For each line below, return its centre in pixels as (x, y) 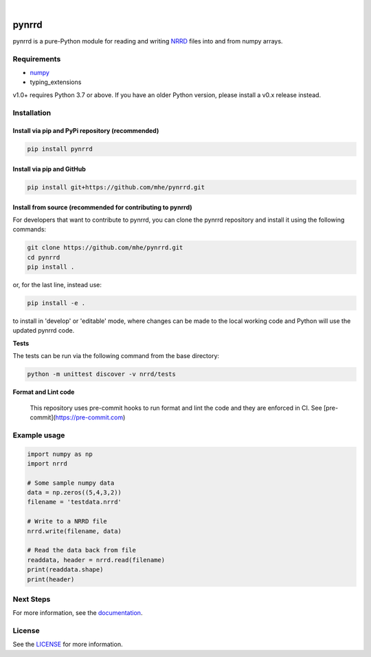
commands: (30, 229)
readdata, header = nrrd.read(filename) (96, 560)
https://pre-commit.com (89, 417)
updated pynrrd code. (44, 331)
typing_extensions (56, 82)
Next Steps (32, 599)
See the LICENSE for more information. (68, 645)
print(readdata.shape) (65, 570)
